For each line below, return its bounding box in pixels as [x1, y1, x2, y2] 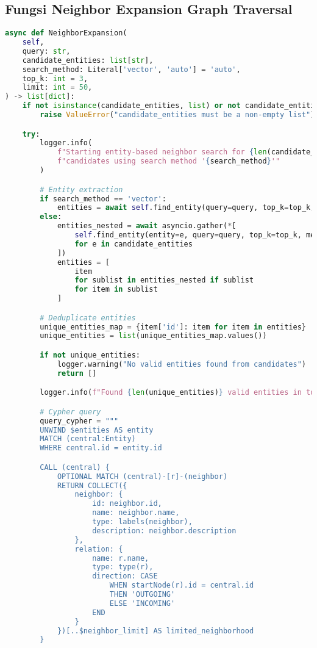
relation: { [74, 544, 123, 553]
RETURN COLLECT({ [57, 481, 127, 490]
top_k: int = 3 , [22, 74, 88, 83]
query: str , [22, 46, 71, 56]
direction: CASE [92, 572, 158, 581]
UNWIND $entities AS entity [40, 425, 154, 434]
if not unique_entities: [40, 350, 140, 359]
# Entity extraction [40, 185, 123, 194]
